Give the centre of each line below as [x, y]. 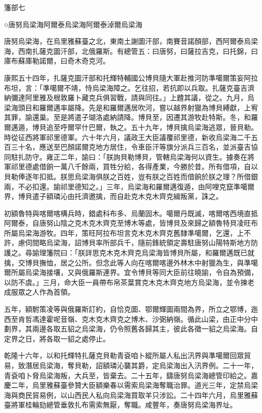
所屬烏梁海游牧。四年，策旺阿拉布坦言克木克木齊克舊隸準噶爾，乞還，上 [124, 232]
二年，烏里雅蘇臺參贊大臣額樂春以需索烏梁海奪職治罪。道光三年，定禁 [127, 385]
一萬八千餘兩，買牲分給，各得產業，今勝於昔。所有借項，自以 [155, 166]
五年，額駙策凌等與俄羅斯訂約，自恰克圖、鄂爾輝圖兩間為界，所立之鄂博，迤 [131, 309]
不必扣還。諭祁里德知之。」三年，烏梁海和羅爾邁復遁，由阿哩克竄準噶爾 [136, 186]
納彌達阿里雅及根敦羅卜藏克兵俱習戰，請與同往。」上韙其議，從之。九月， [126, 97]
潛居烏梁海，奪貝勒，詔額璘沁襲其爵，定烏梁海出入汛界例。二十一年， [141, 365]
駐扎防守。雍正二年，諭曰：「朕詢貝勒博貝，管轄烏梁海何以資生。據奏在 [129, 156]
